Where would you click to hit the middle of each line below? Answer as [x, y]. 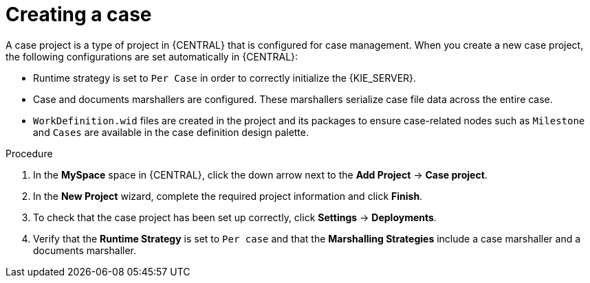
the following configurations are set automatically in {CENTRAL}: [152, 56]
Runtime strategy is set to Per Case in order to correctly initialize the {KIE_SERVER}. [225, 78]
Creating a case [79, 14]
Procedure [29, 153]
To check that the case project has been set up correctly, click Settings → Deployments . [235, 217]
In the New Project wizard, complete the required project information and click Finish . [228, 196]
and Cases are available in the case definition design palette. [171, 132]
